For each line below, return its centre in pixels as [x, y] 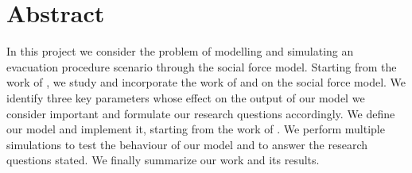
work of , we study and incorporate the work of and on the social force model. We [206, 82]
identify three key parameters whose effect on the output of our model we [186, 97]
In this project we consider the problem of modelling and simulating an [180, 51]
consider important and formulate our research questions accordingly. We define [201, 113]
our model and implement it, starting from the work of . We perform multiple [196, 129]
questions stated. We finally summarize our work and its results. [163, 160]
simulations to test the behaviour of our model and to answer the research [187, 144]
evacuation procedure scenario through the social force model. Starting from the [202, 66]
